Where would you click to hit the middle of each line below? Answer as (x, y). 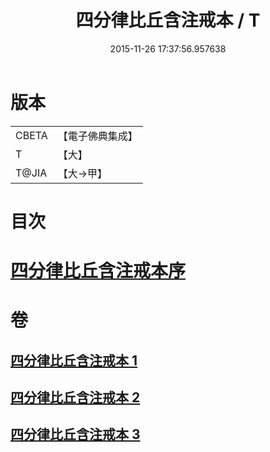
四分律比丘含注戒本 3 (75, 434)
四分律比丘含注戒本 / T (168, 20)
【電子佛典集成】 (97, 136)
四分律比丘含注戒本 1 (74, 360)
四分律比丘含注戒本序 (98, 271)
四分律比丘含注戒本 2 (75, 397)
